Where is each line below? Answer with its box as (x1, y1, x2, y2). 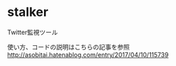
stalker (7, 4, 49, 20)
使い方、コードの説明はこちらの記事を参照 (7, 42, 130, 51)
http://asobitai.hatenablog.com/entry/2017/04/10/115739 (7, 50, 169, 59)
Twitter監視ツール (7, 28, 58, 36)
